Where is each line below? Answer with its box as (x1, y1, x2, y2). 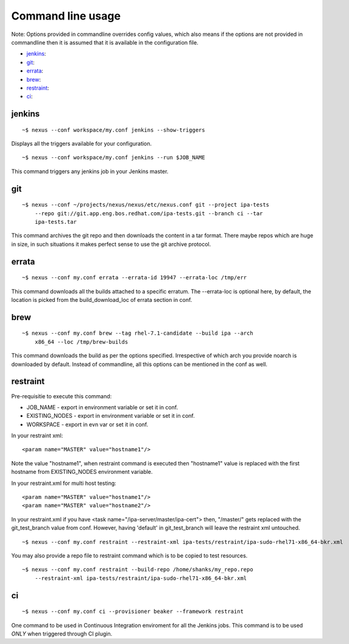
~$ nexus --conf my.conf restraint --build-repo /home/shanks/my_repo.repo (22, 566, 253, 573)
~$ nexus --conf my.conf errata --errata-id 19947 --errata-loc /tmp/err (22, 274, 247, 281)
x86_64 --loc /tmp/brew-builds (34, 338, 129, 345)
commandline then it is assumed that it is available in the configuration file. (11, 38, 199, 46)
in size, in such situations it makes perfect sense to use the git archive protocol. (11, 240, 211, 248)
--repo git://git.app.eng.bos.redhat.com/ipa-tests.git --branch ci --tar (34, 210, 263, 216)
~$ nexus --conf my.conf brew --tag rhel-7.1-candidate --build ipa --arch (22, 330, 253, 337)
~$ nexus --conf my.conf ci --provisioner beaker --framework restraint (22, 608, 244, 615)
